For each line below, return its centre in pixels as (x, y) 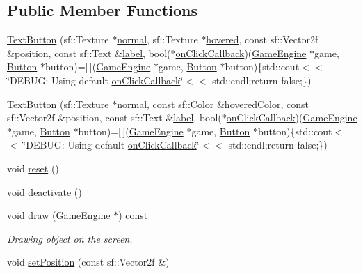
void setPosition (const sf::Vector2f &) (88, 262)
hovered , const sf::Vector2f (262, 39)
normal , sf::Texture (158, 39)
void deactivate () (45, 191)
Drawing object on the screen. (70, 238)
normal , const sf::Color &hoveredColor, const (213, 104)
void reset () (33, 168)
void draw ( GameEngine (59, 215)
